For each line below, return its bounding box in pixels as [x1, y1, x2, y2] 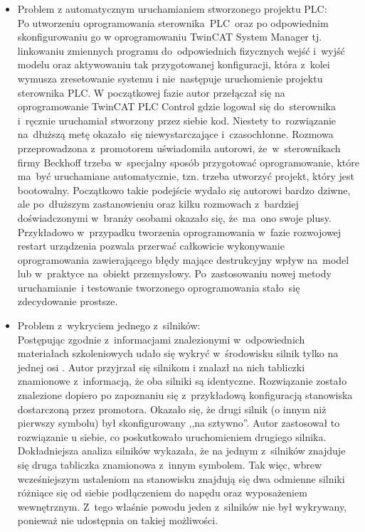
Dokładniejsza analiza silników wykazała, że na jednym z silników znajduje [17, 443, 346, 458]
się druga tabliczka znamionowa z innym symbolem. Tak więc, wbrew [17, 457, 322, 472]
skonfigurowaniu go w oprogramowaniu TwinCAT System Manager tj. [17, 29, 322, 44]
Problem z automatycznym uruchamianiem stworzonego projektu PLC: [17, 1, 327, 16]
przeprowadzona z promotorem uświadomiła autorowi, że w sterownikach [17, 140, 341, 155]
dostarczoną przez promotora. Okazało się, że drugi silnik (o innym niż [17, 401, 327, 416]
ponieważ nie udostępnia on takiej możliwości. [17, 513, 218, 528]
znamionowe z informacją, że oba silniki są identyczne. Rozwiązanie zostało [17, 373, 347, 388]
